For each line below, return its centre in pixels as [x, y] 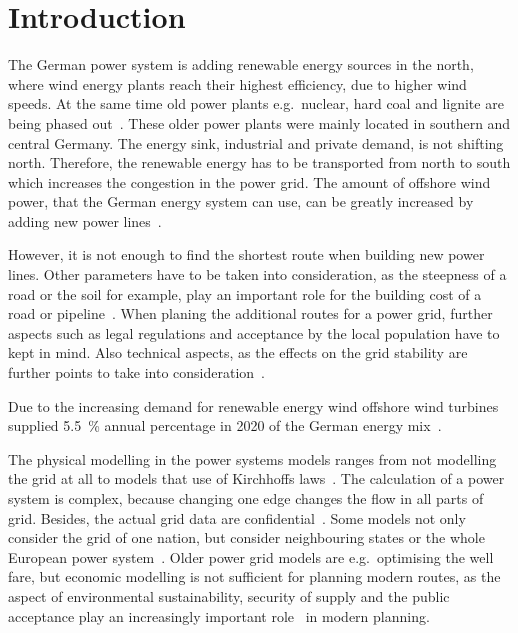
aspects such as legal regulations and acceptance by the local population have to [254, 332]
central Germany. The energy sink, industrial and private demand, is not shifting [256, 142]
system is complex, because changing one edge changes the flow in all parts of [246, 498]
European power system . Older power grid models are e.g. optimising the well [251, 556]
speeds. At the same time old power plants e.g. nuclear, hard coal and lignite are [256, 103]
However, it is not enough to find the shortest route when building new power [246, 254]
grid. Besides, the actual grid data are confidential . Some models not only [237, 517]
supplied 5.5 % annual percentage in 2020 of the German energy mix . [225, 425]
